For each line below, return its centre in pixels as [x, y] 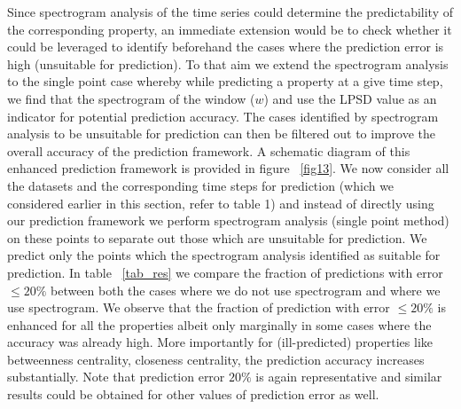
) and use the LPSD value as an [350, 98]
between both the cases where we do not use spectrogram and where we [245, 290]
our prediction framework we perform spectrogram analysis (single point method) [228, 220]
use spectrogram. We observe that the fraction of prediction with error [199, 307]
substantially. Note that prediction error [116, 377]
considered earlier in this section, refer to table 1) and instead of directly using [221, 203]
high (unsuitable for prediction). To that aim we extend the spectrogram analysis [228, 63]
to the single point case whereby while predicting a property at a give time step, [225, 81]
